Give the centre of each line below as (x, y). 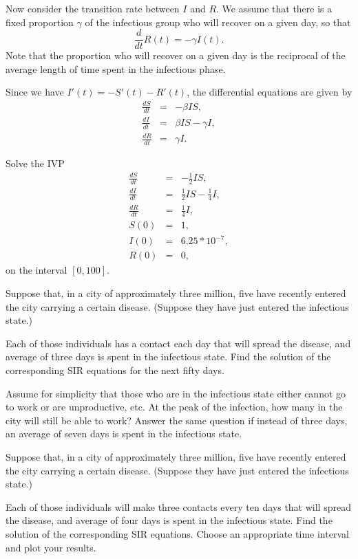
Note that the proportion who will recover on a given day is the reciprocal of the (176, 55)
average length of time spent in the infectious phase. (116, 68)
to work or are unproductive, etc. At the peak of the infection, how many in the (174, 407)
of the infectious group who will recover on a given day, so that (218, 22)
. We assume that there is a (274, 8)
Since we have (35, 92)
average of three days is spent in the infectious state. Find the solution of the (168, 357)
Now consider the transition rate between (93, 8)
